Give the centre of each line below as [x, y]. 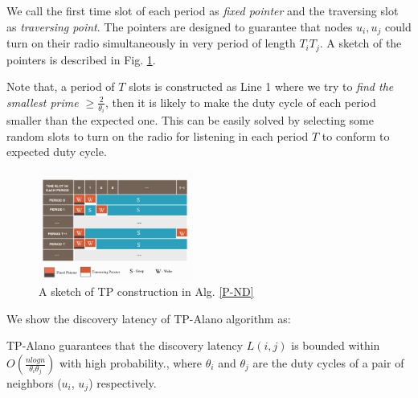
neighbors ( [34, 383]
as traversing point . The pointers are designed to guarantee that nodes [180, 26]
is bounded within [336, 345]
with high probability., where [131, 363]
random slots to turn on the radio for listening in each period [158, 135]
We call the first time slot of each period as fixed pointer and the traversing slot [203, 10]
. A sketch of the [361, 43]
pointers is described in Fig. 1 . [81, 59]
